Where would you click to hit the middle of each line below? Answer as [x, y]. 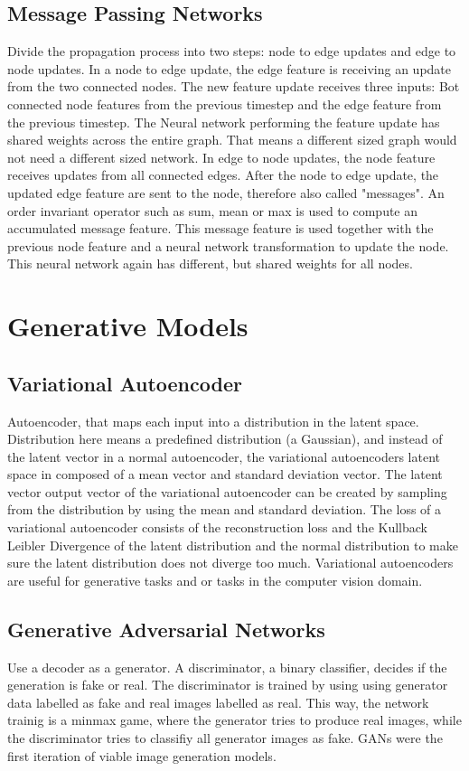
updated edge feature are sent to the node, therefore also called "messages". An [226, 192]
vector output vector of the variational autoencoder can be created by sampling [227, 491]
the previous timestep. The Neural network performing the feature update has [224, 122]
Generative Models [128, 326]
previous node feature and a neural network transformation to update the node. [228, 245]
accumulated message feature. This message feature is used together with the [220, 228]
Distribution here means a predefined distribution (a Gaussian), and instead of [225, 439]
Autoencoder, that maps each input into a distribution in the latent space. [213, 421]
